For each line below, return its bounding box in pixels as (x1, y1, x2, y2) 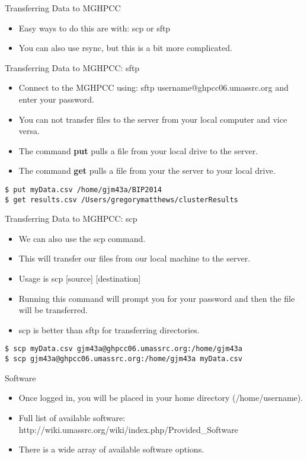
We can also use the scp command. (18, 232, 146, 244)
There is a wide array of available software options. (18, 443, 204, 455)
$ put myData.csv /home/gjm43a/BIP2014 (5, 185, 162, 194)
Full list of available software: (18, 411, 126, 423)
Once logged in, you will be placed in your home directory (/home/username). (18, 391, 303, 404)
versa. (18, 125, 40, 137)
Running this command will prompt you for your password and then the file (18, 292, 295, 304)
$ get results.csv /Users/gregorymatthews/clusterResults (5, 195, 238, 204)
